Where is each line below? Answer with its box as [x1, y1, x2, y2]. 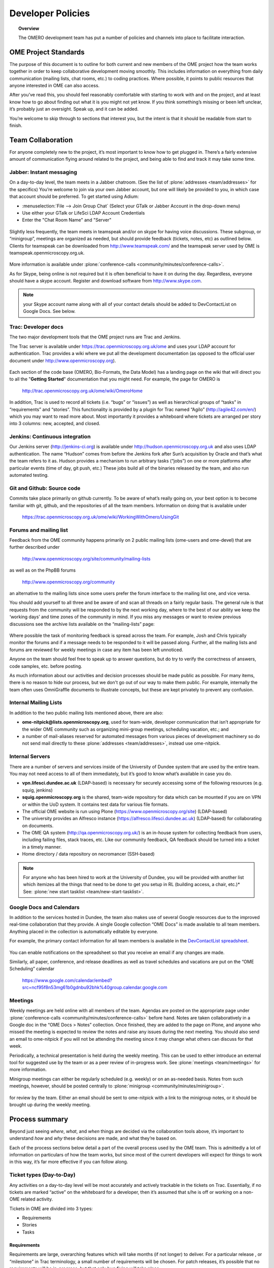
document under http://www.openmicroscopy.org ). [9, 358, 116, 364]
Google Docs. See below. [23, 308, 76, 314]
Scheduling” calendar [9, 966, 55, 972]
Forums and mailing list [9, 526, 68, 534]
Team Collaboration [9, 135, 73, 144]
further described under [9, 544, 60, 550]
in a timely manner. [22, 843, 62, 850]
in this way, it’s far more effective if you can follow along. [9, 1159, 128, 1165]
